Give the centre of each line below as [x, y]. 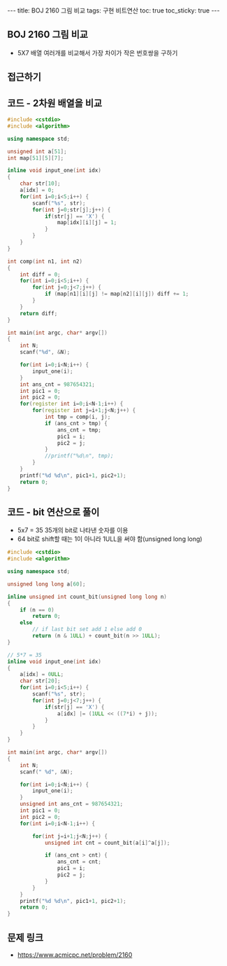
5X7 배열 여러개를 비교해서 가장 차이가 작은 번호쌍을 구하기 [97, 53]
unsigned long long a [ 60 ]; [46, 584]
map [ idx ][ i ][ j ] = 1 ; [87, 223]
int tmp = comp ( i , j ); [78, 417]
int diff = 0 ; [40, 275]
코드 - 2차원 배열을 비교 [55, 103]
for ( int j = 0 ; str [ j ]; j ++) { [72, 209]
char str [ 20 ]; [40, 681]
